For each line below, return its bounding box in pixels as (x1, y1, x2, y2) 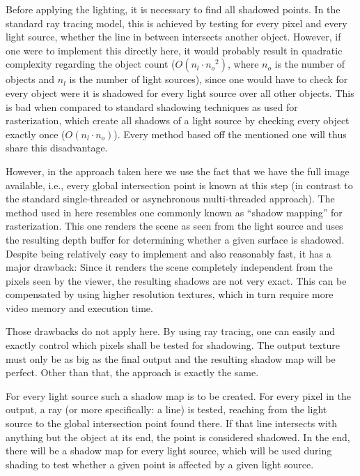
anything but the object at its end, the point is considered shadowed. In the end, (6, 429, 350, 444)
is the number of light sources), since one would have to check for (69, 72, 348, 87)
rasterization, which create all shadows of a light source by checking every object (6, 113, 350, 128)
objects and (6, 72, 55, 87)
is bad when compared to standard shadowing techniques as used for (6, 99, 298, 114)
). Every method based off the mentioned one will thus (114, 126, 347, 141)
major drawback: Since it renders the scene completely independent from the (6, 260, 333, 274)
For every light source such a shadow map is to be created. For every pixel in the (6, 388, 351, 403)
